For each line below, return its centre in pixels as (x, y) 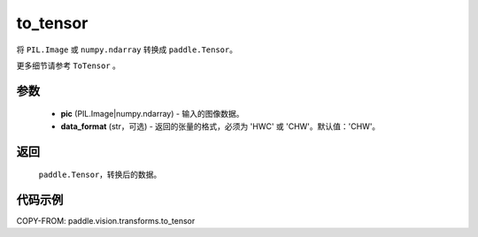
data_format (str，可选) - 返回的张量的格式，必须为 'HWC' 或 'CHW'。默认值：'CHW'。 (220, 126)
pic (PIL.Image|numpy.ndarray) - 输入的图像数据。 (152, 114)
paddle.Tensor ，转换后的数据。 (100, 175)
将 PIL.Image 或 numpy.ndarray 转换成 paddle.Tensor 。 (127, 50)
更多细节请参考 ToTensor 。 (69, 65)
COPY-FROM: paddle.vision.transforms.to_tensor (106, 221)
